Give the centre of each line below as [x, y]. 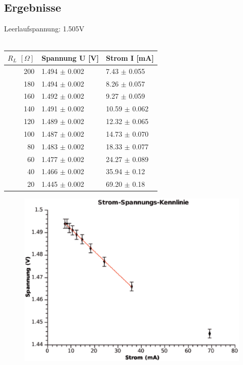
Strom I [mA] [130, 57]
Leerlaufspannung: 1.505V [44, 29]
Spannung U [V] [70, 57]
